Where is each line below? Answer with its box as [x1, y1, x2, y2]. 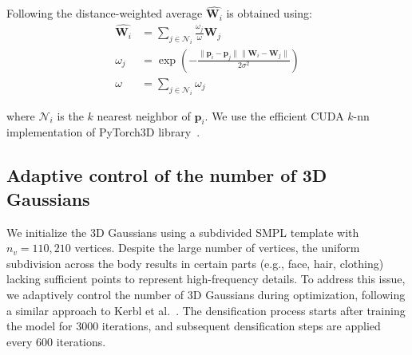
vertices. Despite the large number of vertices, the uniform [74, 239, 360, 256]
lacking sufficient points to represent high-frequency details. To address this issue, [6, 270, 406, 287]
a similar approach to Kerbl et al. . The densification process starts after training [6, 302, 406, 318]
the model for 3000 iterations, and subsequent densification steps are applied [6, 318, 381, 334]
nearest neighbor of [97, 107, 191, 124]
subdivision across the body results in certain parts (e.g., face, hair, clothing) [6, 254, 384, 271]
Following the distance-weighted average [6, 5, 203, 22]
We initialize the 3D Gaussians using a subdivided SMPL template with [6, 223, 359, 240]
